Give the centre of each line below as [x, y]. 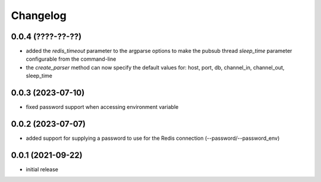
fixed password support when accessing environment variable [102, 107]
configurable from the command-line [71, 59]
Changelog [39, 15]
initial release [42, 169]
